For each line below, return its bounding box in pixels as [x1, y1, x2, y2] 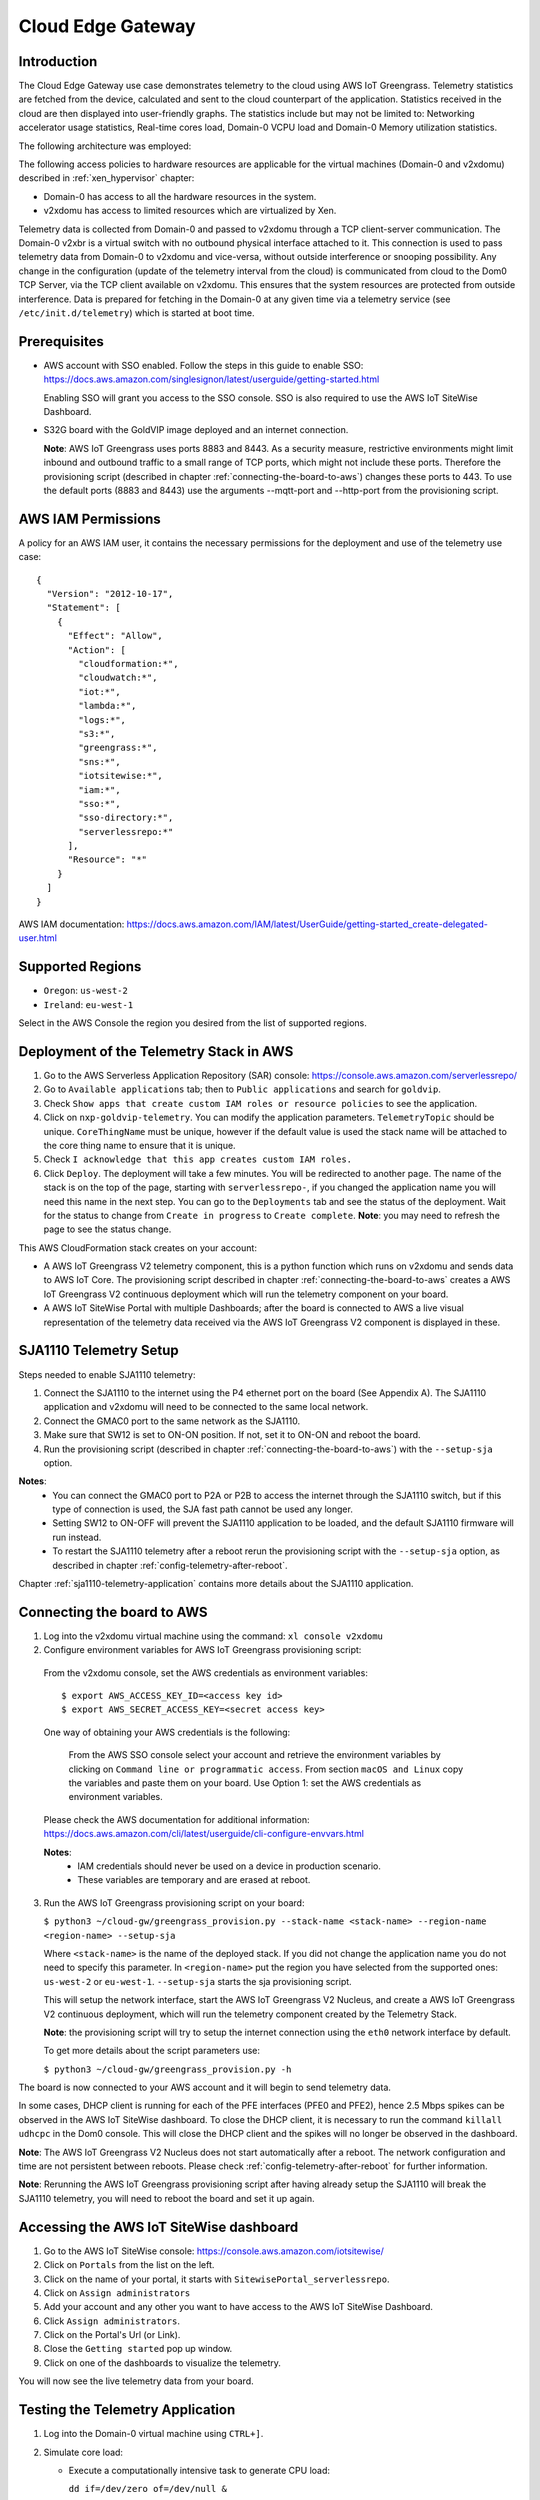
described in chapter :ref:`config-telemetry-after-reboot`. [52, 1559, 288, 1571]
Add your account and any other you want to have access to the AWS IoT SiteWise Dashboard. [43, 2301, 434, 2313]
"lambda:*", [78, 700, 137, 712]
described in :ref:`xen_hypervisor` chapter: [18, 172, 195, 184]
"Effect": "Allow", [67, 630, 164, 642]
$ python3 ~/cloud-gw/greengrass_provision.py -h [43, 2063, 292, 2075]
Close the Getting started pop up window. [43, 2343, 233, 2355]
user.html [18, 932, 57, 944]
